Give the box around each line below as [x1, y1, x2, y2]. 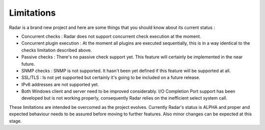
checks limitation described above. [21, 47, 92, 53]
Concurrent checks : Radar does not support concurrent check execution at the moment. [21, 33, 201, 39]
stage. [9, 118, 22, 124]
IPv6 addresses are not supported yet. [21, 81, 99, 87]
